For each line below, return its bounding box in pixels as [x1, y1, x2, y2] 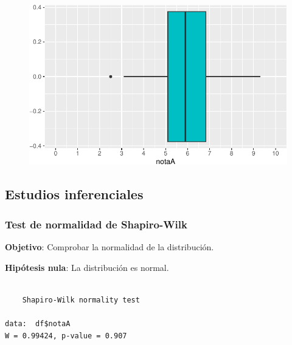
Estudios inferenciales [5, 185, 144, 203]
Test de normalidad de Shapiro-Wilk [5, 216, 187, 231]
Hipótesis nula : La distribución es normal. [5, 261, 169, 273]
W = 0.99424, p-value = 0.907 [5, 331, 127, 340]
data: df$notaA [5, 319, 71, 328]
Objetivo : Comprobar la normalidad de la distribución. [5, 240, 214, 253]
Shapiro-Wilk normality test [22, 295, 140, 304]
